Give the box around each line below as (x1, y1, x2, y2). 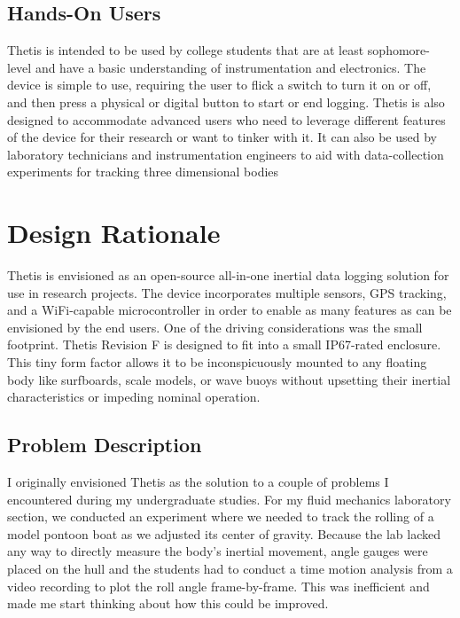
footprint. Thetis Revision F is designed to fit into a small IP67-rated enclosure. (7, 335, 441, 354)
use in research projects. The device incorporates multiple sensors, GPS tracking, (7, 283, 447, 301)
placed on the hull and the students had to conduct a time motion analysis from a (7, 559, 453, 577)
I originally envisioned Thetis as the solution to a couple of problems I (7, 473, 389, 491)
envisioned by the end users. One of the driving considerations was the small (7, 317, 423, 336)
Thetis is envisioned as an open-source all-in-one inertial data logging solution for (7, 266, 449, 285)
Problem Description (7, 431, 202, 458)
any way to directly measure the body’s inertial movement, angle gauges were (7, 542, 428, 560)
